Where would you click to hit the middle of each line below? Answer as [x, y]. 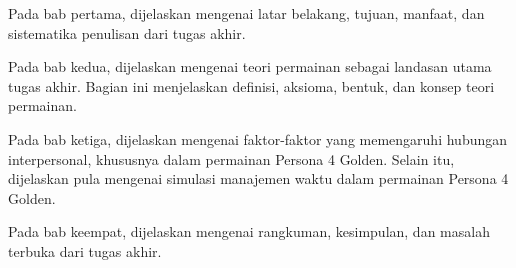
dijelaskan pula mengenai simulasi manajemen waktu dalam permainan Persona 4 [258, 178]
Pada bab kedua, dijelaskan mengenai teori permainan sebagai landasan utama [250, 66]
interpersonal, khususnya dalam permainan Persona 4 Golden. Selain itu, [231, 158]
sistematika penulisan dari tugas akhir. [127, 32]
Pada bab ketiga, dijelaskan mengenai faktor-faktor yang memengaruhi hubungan [258, 138]
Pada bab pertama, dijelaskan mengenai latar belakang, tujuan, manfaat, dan [246, 13]
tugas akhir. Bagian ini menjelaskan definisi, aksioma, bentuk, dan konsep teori [251, 85]
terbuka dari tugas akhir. [85, 250]
